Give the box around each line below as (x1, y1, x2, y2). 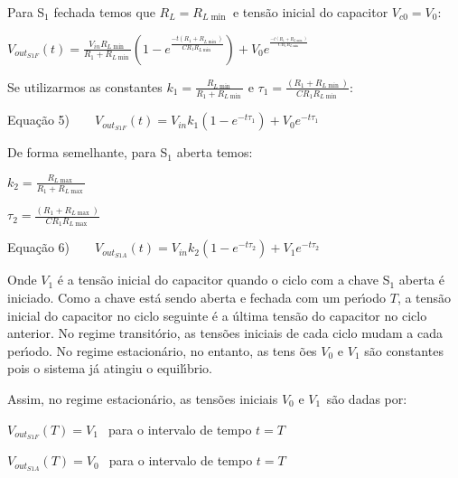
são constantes (364, 341, 444, 360)
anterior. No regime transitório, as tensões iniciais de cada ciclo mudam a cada (7, 323, 443, 342)
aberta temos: (176, 143, 253, 162)
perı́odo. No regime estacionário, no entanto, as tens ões (7, 341, 317, 360)
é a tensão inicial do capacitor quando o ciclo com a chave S (57, 270, 390, 289)
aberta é (398, 270, 444, 289)
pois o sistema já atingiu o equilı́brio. (7, 359, 213, 378)
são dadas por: (326, 389, 407, 408)
